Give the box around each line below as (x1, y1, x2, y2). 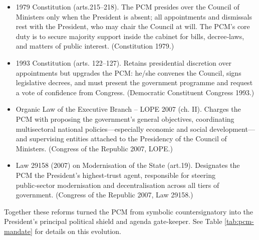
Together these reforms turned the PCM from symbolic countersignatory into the (4, 206, 253, 216)
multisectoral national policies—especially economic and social (16, 123, 207, 134)
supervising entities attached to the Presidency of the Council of (30, 133, 227, 144)
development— (209, 123, 255, 134)
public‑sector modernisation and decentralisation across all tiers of (16, 179, 219, 190)
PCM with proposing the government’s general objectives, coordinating (16, 113, 234, 124)
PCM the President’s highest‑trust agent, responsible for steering (16, 169, 215, 180)
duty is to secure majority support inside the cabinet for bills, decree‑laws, (16, 31, 244, 41)
